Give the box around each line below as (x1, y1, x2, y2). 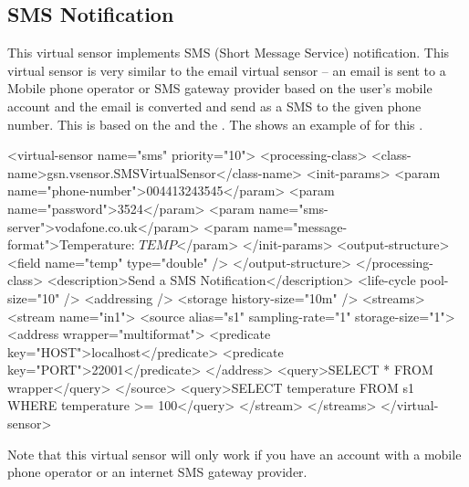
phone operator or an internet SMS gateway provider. (7, 462, 307, 482)
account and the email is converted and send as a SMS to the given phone (7, 96, 422, 115)
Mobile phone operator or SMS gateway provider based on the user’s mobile (7, 79, 433, 98)
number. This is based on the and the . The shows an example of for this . (7, 114, 423, 133)
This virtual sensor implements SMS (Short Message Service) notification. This (7, 43, 450, 62)
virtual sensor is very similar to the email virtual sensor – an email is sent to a (7, 60, 446, 79)
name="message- (253, 217, 348, 236)
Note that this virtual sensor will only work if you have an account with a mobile (7, 444, 462, 463)
